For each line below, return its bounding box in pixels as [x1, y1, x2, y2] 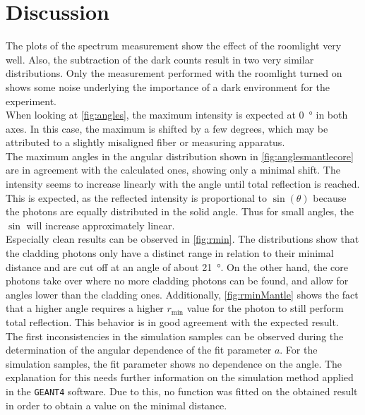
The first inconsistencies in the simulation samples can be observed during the [6, 328, 344, 343]
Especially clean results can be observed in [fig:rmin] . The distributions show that [6, 231, 359, 246]
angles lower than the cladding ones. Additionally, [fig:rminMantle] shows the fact [6, 287, 359, 301]
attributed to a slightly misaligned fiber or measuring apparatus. [6, 135, 285, 150]
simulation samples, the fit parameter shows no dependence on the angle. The [6, 356, 342, 371]
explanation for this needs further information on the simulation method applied [6, 370, 354, 385]
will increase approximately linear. [26, 217, 175, 232]
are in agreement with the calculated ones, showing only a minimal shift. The [6, 162, 340, 177]
